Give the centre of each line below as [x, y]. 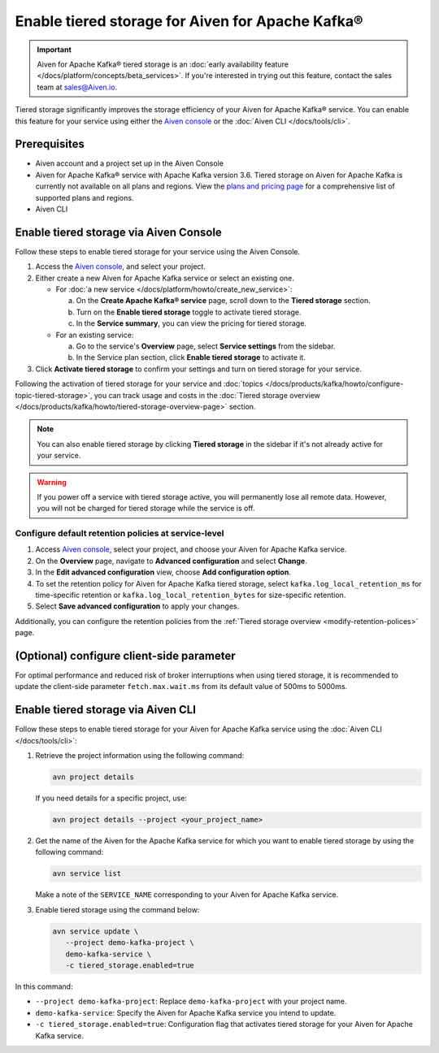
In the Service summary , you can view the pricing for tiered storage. [191, 323]
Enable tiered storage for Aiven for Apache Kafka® [189, 21]
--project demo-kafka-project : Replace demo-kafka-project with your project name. [191, 1001]
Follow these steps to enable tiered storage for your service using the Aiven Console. [158, 251]
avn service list [87, 874]
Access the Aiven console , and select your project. [121, 266]
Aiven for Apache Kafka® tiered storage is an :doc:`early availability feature [163, 64]
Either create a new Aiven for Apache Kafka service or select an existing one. [165, 278]
